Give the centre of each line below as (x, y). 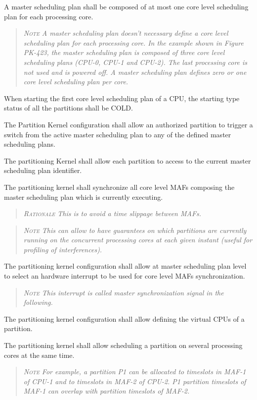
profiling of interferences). (63, 249)
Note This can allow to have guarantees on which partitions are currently (135, 230)
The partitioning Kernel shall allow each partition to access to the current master (128, 160)
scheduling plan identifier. (43, 170)
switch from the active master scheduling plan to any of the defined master (118, 134)
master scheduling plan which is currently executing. (84, 197)
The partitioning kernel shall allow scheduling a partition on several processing (123, 345)
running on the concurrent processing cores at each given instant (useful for (138, 240)
